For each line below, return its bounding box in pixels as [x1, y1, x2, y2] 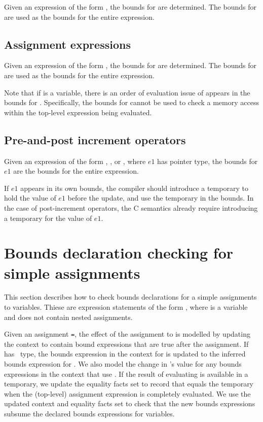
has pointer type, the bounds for [157, 155, 258, 166]
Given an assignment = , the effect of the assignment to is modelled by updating [4, 329, 250, 339]
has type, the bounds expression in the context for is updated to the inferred [4, 348, 246, 359]
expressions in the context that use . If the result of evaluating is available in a [4, 368, 248, 379]
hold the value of [4, 192, 56, 203]
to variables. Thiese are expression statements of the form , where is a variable [4, 302, 248, 312]
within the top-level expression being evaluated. [4, 107, 152, 117]
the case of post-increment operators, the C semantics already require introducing [4, 202, 258, 213]
